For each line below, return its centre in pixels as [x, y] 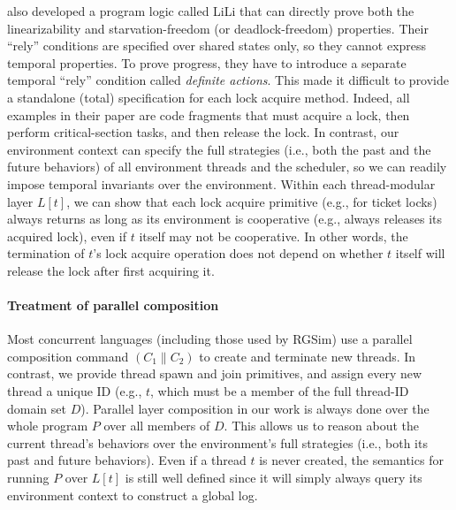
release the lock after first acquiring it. [111, 270]
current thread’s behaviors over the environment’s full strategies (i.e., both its [217, 442]
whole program [48, 426]
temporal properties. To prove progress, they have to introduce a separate [207, 62]
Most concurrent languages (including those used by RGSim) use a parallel [210, 339]
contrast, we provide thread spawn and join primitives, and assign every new [215, 373]
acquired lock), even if [67, 236]
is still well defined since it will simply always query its [274, 478]
